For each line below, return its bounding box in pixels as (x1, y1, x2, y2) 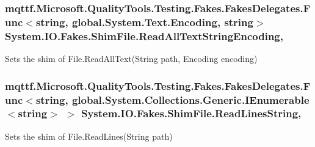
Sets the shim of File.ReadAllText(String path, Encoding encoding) (5, 52, 258, 65)
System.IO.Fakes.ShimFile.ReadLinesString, (81, 106, 302, 121)
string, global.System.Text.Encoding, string (35, 14, 253, 29)
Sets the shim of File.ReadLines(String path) (5, 129, 173, 142)
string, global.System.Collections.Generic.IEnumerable (35, 92, 310, 107)
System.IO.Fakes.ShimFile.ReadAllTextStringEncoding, (5, 28, 283, 43)
